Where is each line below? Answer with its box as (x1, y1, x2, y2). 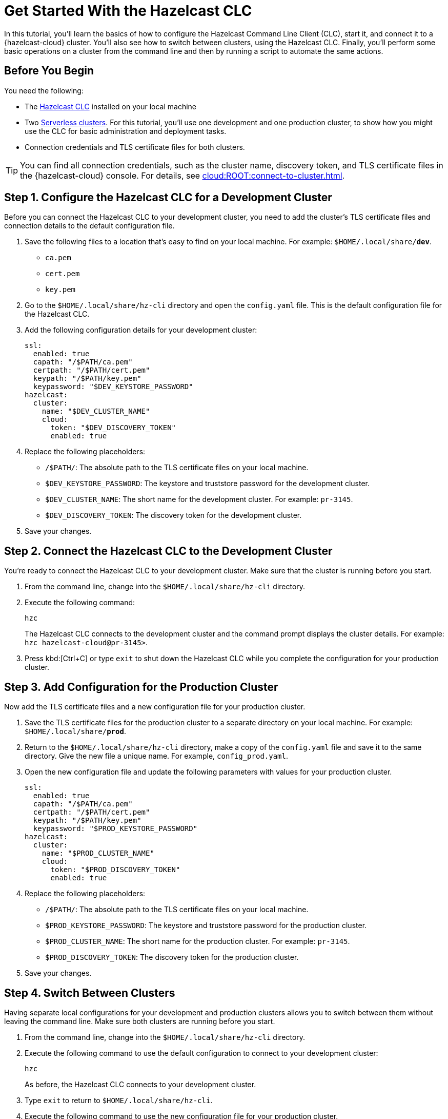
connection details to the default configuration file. (4, 221, 175, 230)
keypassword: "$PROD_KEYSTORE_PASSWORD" (33, 824, 198, 833)
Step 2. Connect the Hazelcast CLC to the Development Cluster (4, 544, 333, 557)
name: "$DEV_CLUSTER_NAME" (42, 407, 150, 416)
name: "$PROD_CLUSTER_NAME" (42, 849, 154, 858)
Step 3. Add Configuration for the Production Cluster (4, 680, 278, 693)
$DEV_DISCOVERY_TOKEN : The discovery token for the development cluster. (45, 511, 302, 520)
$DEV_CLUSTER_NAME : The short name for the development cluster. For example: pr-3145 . (45, 495, 353, 504)
